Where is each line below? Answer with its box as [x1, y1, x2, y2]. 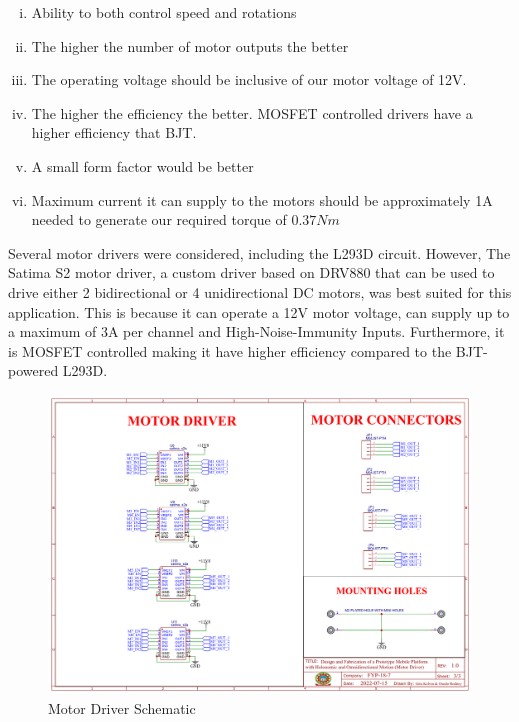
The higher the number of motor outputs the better [31, 35, 349, 56]
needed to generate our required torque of [31, 209, 287, 230]
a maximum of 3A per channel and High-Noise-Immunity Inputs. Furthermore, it [8, 321, 505, 342]
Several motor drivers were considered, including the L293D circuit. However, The [8, 242, 511, 263]
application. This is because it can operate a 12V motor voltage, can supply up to [8, 301, 510, 322]
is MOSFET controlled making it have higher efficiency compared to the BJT [8, 340, 484, 361]
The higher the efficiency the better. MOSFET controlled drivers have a [31, 102, 473, 123]
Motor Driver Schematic [48, 697, 196, 718]
